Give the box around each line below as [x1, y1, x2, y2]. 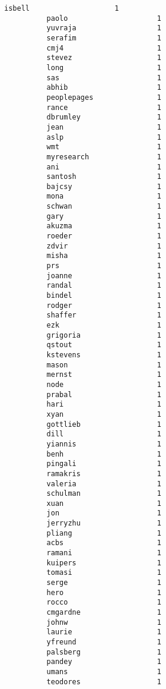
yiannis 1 [46, 439, 161, 448]
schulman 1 [46, 489, 161, 498]
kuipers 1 [46, 558, 161, 567]
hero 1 [46, 588, 161, 597]
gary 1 [46, 212, 161, 221]
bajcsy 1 [46, 182, 161, 191]
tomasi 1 [46, 568, 161, 577]
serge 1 [46, 578, 161, 587]
